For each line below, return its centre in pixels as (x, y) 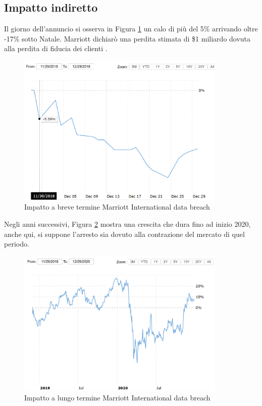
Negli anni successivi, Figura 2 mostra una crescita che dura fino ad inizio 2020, (127, 224)
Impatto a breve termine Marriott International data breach (117, 207)
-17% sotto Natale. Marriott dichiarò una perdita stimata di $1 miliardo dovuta (127, 38)
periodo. (17, 244)
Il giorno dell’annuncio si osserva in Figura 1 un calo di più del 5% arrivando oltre (131, 29)
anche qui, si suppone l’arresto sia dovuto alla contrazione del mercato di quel (124, 234)
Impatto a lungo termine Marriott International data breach (117, 398)
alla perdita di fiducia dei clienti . (56, 48)
